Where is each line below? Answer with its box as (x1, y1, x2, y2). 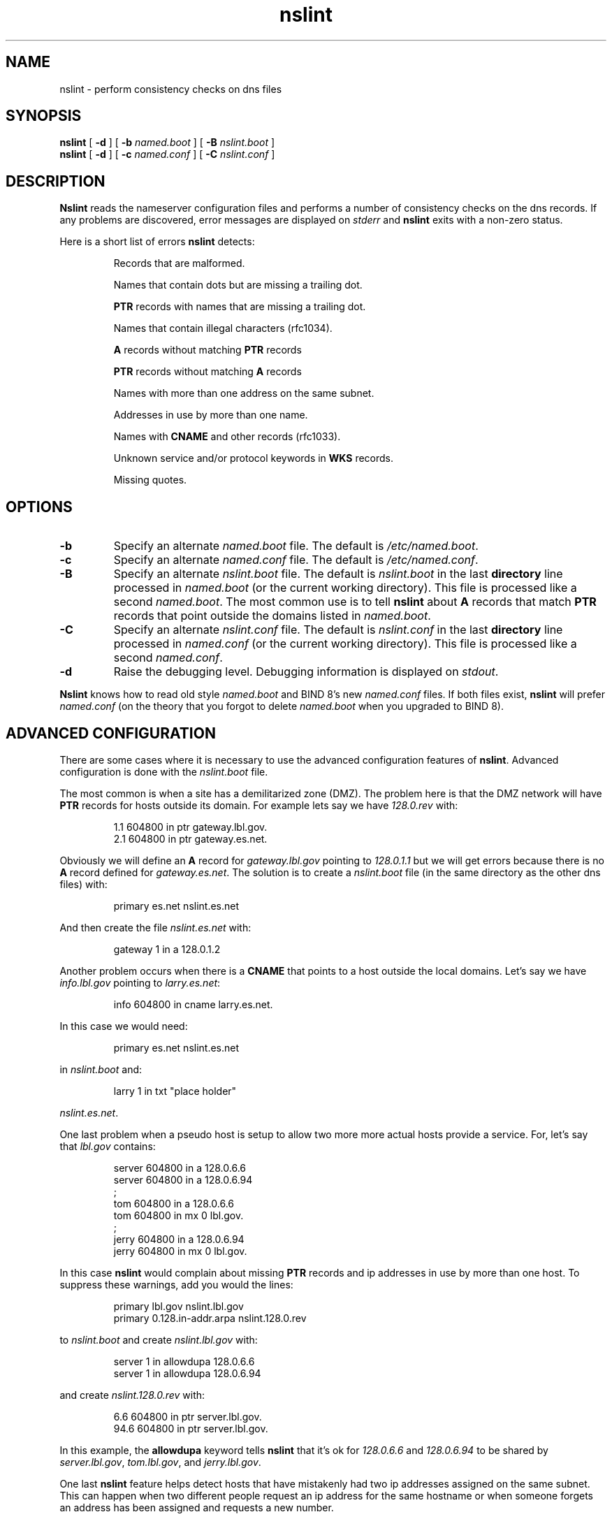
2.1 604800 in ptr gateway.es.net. (113, 832, 268, 845)
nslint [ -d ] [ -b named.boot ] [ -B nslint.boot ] (59, 136, 275, 149)
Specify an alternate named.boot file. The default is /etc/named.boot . (113, 539, 479, 553)
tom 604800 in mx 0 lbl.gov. (113, 1209, 244, 1221)
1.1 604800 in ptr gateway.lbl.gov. (113, 820, 268, 833)
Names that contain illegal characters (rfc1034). (113, 322, 333, 335)
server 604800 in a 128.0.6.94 (113, 1173, 253, 1186)
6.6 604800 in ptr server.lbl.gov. (113, 1410, 262, 1423)
